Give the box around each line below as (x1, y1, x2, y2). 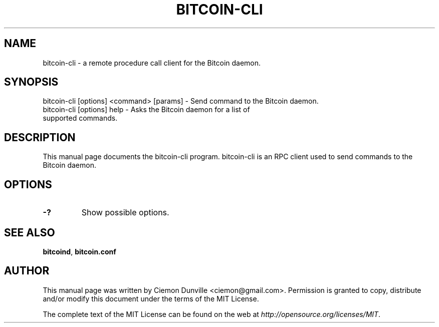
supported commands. (43, 114, 118, 123)
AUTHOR (4, 264, 50, 277)
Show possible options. (81, 207, 169, 218)
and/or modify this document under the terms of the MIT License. (43, 294, 259, 303)
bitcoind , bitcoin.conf (43, 247, 116, 256)
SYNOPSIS (4, 76, 59, 89)
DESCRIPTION (4, 131, 76, 144)
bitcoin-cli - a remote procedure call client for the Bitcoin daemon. (43, 58, 261, 67)
